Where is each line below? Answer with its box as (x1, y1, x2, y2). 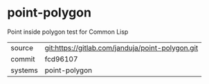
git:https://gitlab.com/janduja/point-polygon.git (44, 43, 199, 52)
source (10, 43, 33, 52)
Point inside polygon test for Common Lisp (7, 28, 129, 36)
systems (10, 65, 38, 75)
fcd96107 (44, 54, 78, 63)
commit (10, 54, 35, 63)
